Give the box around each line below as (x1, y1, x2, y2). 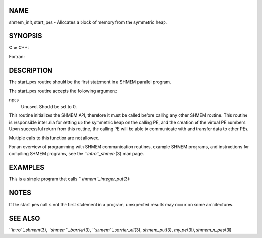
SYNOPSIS (9, 32, 42, 40)
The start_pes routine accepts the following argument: (9, 88, 117, 94)
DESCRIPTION (9, 66, 53, 75)
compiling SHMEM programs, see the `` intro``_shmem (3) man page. (9, 151, 144, 157)
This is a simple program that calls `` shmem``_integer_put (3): (9, 176, 131, 182)
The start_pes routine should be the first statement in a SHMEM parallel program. (9, 79, 172, 85)
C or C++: (9, 45, 29, 50)
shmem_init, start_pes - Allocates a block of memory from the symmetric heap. (9, 19, 167, 25)
